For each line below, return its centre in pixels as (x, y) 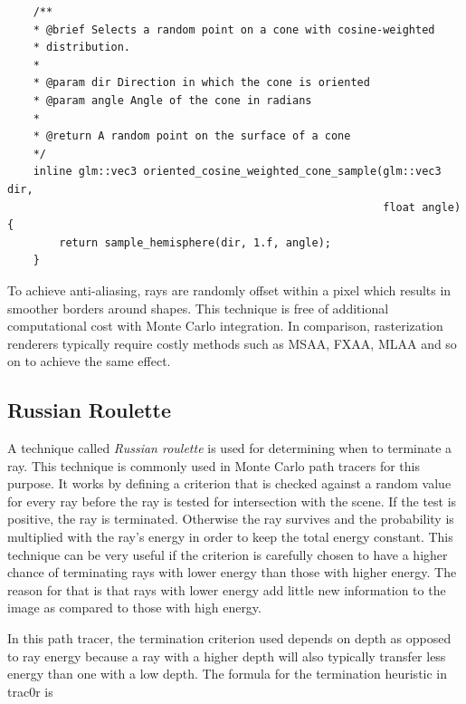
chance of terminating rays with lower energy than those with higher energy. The (232, 572)
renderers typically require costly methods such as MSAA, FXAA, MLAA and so (232, 343)
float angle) (422, 207)
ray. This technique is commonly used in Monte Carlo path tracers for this (214, 465)
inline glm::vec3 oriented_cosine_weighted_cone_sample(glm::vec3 (237, 172)
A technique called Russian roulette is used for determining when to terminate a (230, 448)
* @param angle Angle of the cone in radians (172, 100)
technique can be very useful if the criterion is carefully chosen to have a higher (228, 554)
